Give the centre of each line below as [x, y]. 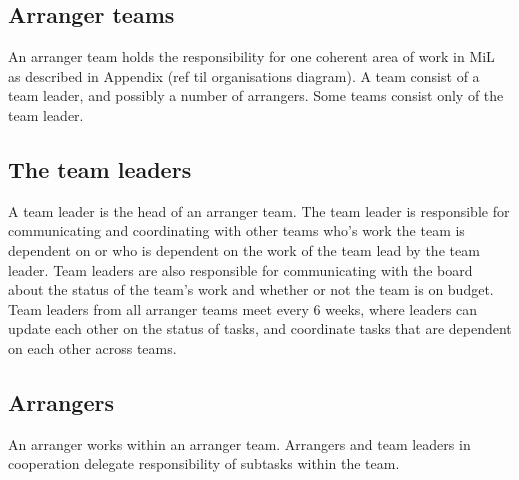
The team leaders [100, 168]
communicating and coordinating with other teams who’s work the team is [236, 230]
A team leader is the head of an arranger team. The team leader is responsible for [259, 210]
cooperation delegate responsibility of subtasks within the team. [204, 463]
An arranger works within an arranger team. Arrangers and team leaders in [239, 443]
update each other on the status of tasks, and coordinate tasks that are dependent [260, 328]
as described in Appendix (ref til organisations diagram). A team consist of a [244, 75]
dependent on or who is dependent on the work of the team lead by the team [244, 249]
